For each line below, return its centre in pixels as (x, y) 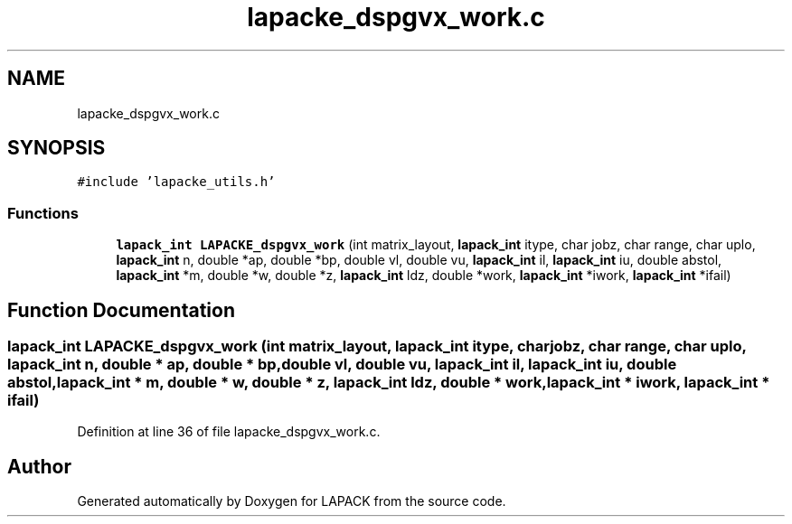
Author (39, 466)
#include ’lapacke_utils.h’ (176, 182)
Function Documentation (121, 310)
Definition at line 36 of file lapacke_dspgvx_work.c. (229, 432)
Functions (43, 213)
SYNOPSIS (57, 148)
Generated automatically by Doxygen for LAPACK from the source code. (292, 501)
